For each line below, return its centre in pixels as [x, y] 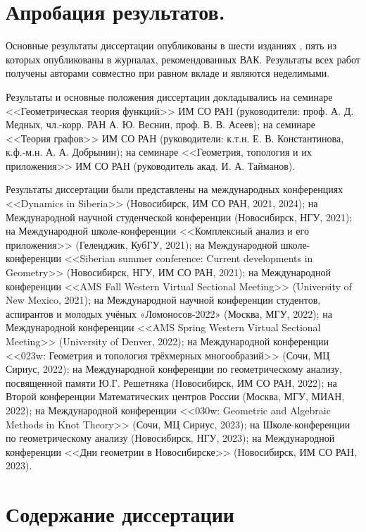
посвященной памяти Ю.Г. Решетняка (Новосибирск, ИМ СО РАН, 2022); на [171, 382]
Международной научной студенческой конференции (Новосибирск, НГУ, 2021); [179, 217]
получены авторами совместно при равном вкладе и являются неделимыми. [168, 73]
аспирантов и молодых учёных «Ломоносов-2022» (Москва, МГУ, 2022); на [169, 313]
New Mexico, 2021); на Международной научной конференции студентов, [163, 300]
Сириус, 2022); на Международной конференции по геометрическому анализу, [174, 369]
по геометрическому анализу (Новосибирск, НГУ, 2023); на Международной [170, 438]
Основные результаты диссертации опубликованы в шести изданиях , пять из [171, 45]
